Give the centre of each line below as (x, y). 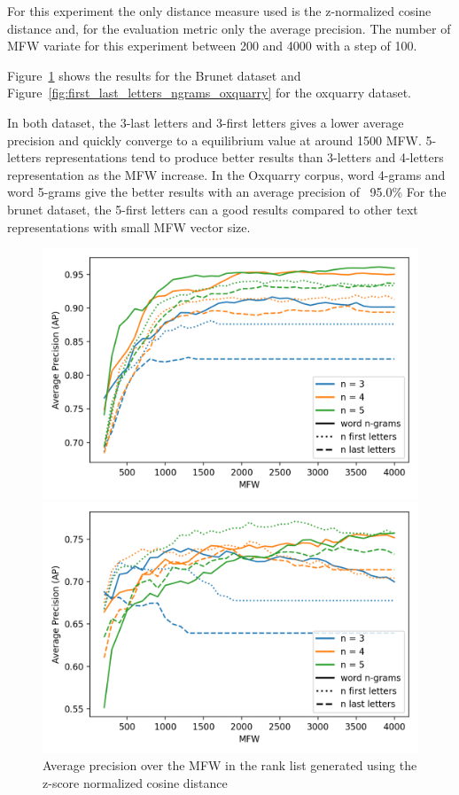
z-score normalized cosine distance (135, 782)
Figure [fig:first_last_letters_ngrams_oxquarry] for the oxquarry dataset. (210, 93)
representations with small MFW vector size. (129, 226)
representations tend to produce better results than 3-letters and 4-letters (244, 157)
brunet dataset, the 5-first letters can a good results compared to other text (213, 209)
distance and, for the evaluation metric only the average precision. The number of (229, 28)
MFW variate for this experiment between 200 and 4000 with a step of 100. (212, 46)
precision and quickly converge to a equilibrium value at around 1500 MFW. (214, 140)
